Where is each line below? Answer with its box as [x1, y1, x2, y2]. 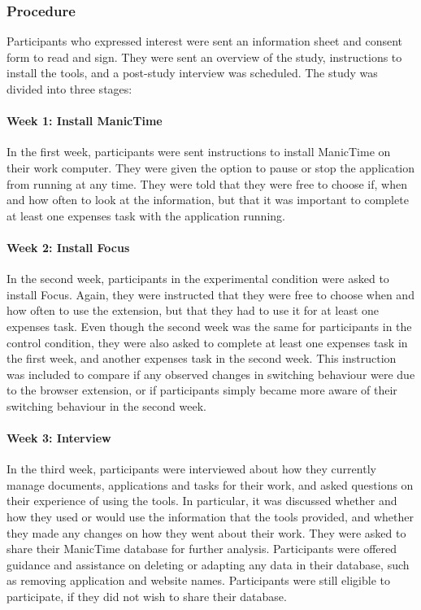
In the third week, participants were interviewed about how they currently [7, 460, 376, 477]
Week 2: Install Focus [7, 238, 130, 255]
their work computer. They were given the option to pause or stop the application [7, 159, 415, 176]
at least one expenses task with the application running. [7, 207, 285, 224]
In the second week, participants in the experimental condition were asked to [7, 270, 389, 287]
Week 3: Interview [7, 429, 111, 447]
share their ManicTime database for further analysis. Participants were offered [7, 540, 397, 557]
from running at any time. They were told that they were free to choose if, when [7, 175, 407, 192]
